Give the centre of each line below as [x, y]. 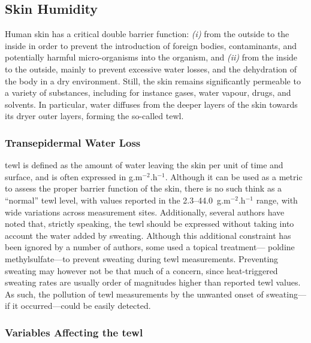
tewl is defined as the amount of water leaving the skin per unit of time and [144, 165]
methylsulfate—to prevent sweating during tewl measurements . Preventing [142, 258]
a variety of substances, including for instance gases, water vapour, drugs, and [148, 92]
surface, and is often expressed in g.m [74, 176]
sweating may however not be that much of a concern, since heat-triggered [141, 270]
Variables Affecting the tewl [74, 332]
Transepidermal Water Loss [73, 142]
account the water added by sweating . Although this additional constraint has [148, 235]
